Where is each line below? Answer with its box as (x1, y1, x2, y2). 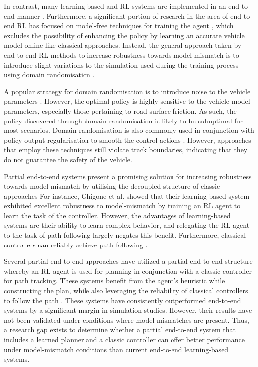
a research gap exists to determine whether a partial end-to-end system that (4, 324, 236, 335)
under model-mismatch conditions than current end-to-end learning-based (4, 344, 229, 354)
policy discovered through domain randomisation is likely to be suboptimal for (4, 115, 243, 125)
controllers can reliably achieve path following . (4, 239, 148, 249)
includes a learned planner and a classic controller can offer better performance (4, 334, 245, 344)
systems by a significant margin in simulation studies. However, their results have (4, 305, 252, 315)
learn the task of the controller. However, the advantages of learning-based (4, 210, 231, 220)
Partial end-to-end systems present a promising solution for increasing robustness (4, 171, 252, 181)
